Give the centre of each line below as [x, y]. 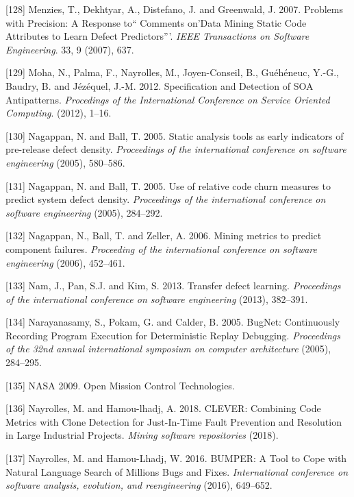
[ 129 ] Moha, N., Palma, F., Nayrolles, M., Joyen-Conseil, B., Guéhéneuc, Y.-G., [172, 72]
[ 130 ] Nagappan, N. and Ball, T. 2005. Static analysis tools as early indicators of [175, 135]
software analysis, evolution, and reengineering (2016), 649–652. [139, 485]
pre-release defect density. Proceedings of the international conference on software [176, 149]
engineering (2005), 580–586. [65, 162]
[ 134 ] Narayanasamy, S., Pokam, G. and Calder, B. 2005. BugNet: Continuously [173, 322]
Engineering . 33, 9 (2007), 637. [70, 49]
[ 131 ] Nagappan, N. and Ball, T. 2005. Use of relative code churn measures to [168, 185]
